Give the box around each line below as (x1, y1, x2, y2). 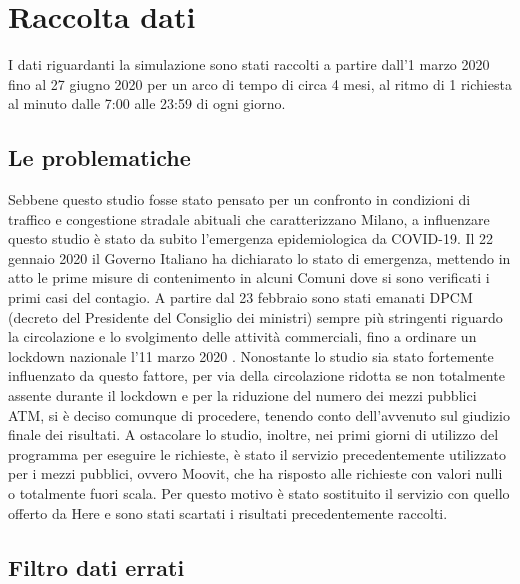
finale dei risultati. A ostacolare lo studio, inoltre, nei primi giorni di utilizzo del (8, 424, 499, 445)
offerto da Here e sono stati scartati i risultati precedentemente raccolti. (8, 502, 448, 523)
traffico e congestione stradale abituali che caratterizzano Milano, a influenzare (8, 208, 490, 229)
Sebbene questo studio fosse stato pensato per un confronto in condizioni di (8, 189, 471, 210)
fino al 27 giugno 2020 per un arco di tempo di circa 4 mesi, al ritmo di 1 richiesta (8, 73, 512, 94)
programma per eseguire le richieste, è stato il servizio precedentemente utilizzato (8, 443, 506, 464)
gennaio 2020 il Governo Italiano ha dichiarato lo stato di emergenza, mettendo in (8, 247, 511, 268)
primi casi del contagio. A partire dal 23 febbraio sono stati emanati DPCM (8, 287, 473, 308)
